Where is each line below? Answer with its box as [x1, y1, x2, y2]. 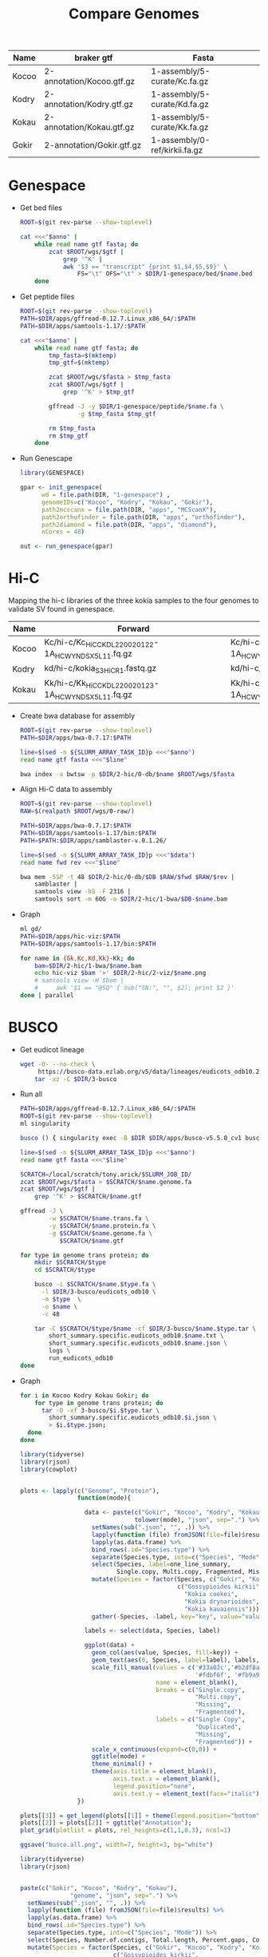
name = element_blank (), [155, 1678, 238, 1686]
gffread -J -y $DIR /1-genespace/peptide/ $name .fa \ [49, 402, 224, 410]
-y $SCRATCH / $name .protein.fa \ [49, 1222, 156, 1230]
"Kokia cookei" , [184, 1590, 238, 1598]
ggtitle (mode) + [91, 1753, 146, 1761]
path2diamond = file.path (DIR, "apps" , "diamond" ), [41, 521, 217, 529]
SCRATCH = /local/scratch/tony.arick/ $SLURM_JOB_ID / [19, 1171, 192, 1179]
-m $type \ [41, 1295, 81, 1303]
